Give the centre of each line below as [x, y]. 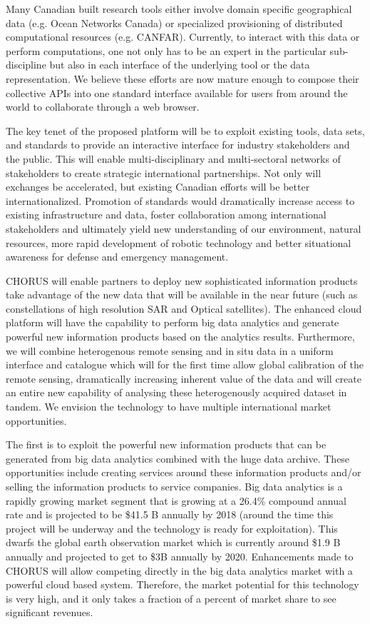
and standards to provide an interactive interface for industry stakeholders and [178, 145]
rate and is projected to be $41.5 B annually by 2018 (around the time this [170, 514]
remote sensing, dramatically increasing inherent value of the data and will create [184, 378]
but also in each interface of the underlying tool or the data [180, 65]
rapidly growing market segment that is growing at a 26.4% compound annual [176, 500]
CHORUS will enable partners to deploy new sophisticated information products [182, 280]
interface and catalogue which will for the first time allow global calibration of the [185, 364]
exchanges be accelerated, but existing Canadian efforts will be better [158, 187]
